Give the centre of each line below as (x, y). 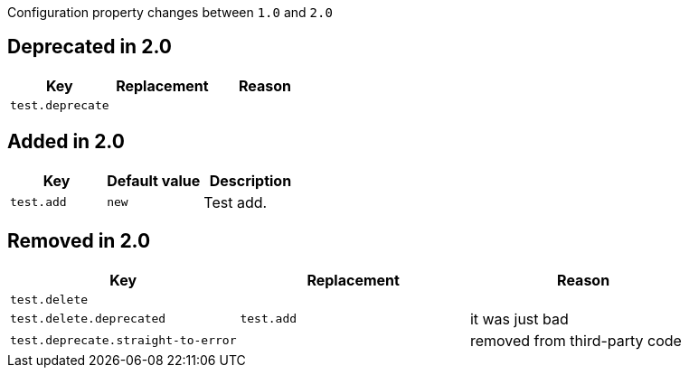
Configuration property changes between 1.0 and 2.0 (170, 12)
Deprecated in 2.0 (90, 47)
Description (250, 180)
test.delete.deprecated (88, 319)
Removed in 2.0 (79, 241)
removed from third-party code (576, 340)
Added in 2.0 (66, 142)
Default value (154, 180)
